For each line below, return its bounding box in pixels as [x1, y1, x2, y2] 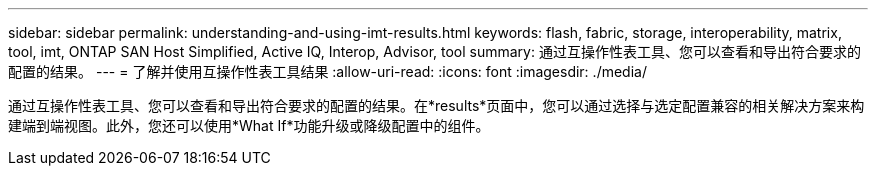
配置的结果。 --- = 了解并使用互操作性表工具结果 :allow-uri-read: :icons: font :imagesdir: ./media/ [8, 63, 647, 80]
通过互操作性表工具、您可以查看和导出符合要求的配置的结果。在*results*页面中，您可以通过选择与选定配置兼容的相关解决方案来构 [8, 97, 865, 114]
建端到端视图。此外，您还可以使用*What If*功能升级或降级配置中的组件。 [8, 117, 490, 134]
